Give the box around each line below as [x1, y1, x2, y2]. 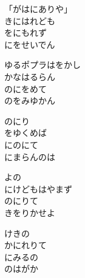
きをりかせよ [4, 206, 55, 219]
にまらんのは [4, 150, 55, 163]
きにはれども [4, 14, 55, 27]
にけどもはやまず [4, 182, 72, 195]
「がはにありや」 [4, 2, 72, 15]
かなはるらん [4, 70, 55, 83]
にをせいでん [4, 38, 55, 50]
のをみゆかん [4, 94, 55, 107]
